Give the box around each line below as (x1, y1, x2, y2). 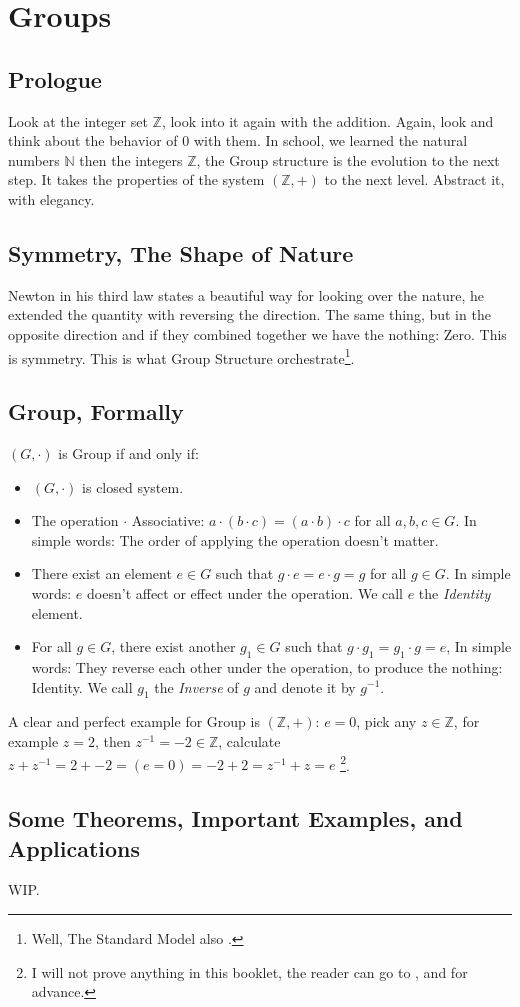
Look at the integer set (8, 110, 148, 131)
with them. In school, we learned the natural (193, 130, 468, 151)
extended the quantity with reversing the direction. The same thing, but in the (8, 304, 491, 325)
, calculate (218, 730, 281, 751)
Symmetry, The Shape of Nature (8, 237, 354, 268)
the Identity (418, 582, 491, 603)
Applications (8, 832, 141, 863)
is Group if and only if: (58, 442, 199, 463)
